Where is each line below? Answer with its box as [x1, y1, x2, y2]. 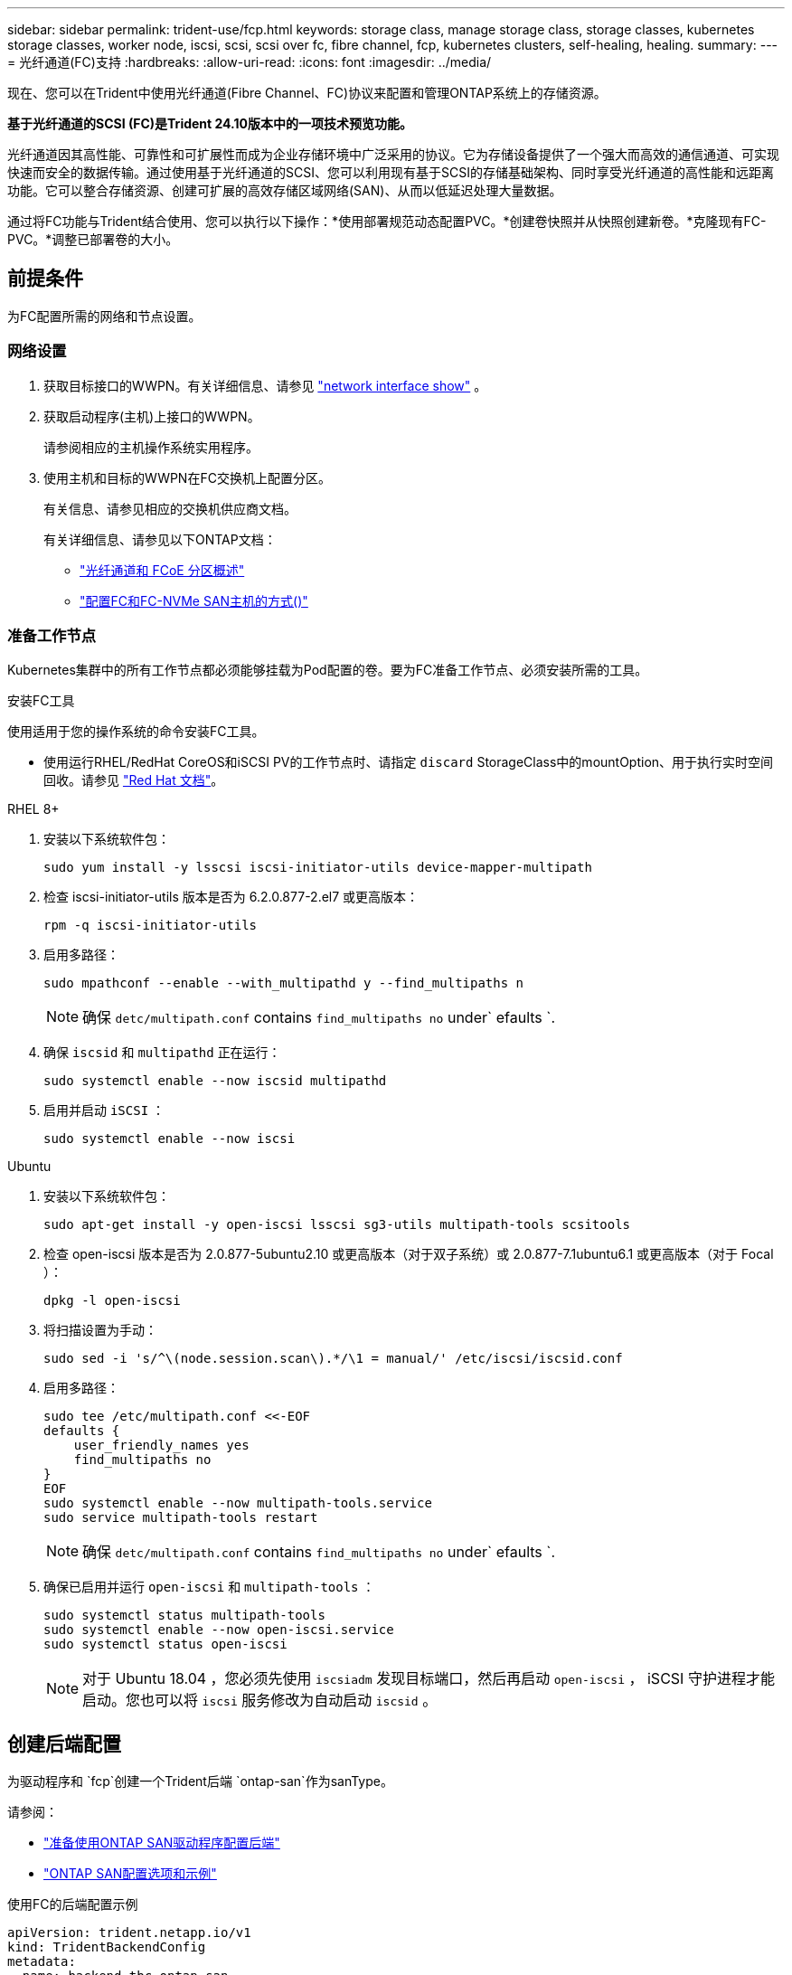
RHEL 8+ [7, 801, 60, 817]
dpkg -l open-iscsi [43, 1293, 181, 1309]
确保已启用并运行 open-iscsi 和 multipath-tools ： [43, 1579, 375, 1595]
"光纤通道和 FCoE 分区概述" [80, 562, 245, 578]
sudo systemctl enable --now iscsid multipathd [43, 1073, 387, 1089]
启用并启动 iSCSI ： [43, 1102, 165, 1119]
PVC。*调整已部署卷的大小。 [7, 232, 179, 247]
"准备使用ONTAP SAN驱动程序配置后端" [43, 1835, 280, 1851]
